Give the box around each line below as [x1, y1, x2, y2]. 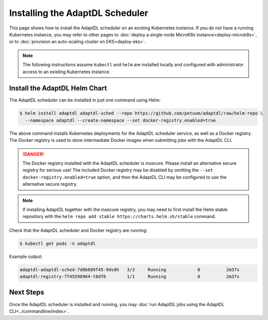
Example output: [9, 253, 43, 259]
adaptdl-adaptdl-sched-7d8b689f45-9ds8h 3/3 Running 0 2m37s [19, 267, 240, 272]
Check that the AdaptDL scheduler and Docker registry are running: [9, 227, 147, 233]
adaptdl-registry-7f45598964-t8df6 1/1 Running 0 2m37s [19, 274, 240, 280]
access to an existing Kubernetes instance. [22, 69, 111, 75]
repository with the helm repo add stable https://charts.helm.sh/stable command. [22, 213, 216, 219]
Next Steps [9, 288, 44, 297]
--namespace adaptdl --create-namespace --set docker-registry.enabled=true [25, 117, 216, 123]
